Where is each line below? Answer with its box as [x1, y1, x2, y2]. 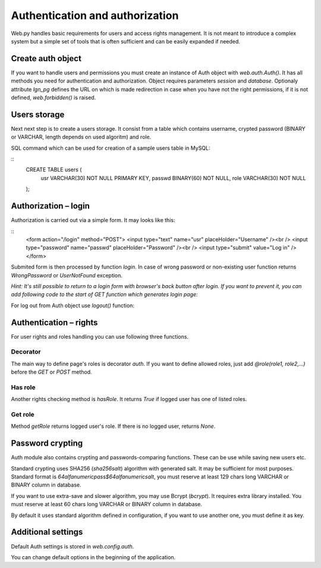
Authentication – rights [11, 317, 98, 327]
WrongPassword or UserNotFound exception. [11, 272, 123, 279]
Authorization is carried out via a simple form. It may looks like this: [11, 217, 175, 224]
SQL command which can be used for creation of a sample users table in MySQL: [11, 144, 210, 152]
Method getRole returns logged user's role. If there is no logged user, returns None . [11, 422, 216, 430]
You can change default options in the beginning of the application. [11, 553, 176, 561]
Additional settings [11, 527, 83, 537]
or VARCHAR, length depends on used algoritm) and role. [11, 134, 152, 141]
